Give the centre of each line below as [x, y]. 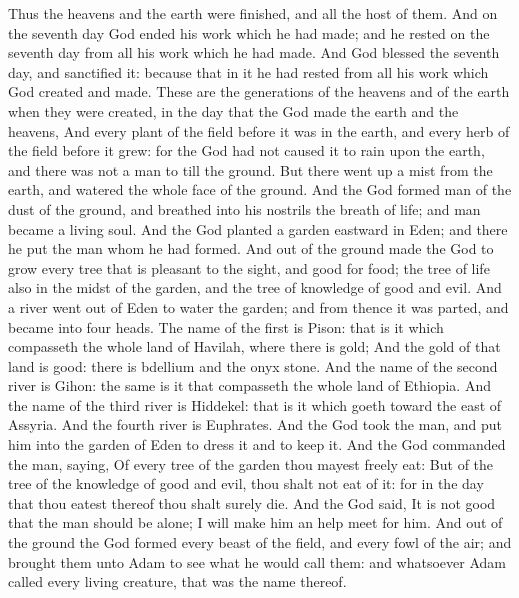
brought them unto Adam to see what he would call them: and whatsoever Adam [257, 561]
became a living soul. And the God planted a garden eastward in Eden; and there [258, 228]
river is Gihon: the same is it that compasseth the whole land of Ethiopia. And [249, 385]
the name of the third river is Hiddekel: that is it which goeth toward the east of [255, 404]
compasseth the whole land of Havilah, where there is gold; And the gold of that [254, 346]
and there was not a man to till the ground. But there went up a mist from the [250, 169]
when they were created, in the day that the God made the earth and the [233, 110]
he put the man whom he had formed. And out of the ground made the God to [251, 248]
